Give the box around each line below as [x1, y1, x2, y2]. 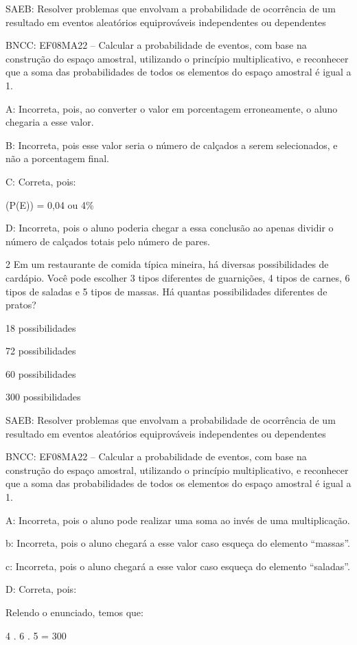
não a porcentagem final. [5, 151, 109, 166]
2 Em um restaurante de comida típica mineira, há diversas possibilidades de [5, 257, 329, 271]
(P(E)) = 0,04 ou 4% [5, 197, 94, 212]
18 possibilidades [5, 320, 76, 335]
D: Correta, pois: [5, 582, 77, 596]
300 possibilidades [5, 389, 81, 404]
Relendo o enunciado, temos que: [5, 605, 143, 619]
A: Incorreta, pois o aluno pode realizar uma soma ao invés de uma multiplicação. [5, 512, 350, 527]
